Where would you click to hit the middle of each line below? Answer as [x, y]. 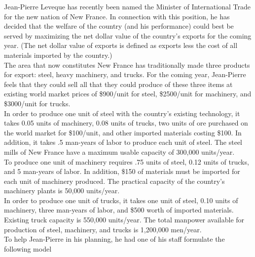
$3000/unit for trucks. [37, 103]
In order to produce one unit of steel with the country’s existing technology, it [122, 113]
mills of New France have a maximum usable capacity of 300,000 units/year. [119, 151]
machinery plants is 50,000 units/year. [62, 191]
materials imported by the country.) [58, 55]
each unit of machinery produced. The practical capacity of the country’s [114, 181]
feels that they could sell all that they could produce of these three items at [118, 84]
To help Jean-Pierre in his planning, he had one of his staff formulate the [114, 239]
